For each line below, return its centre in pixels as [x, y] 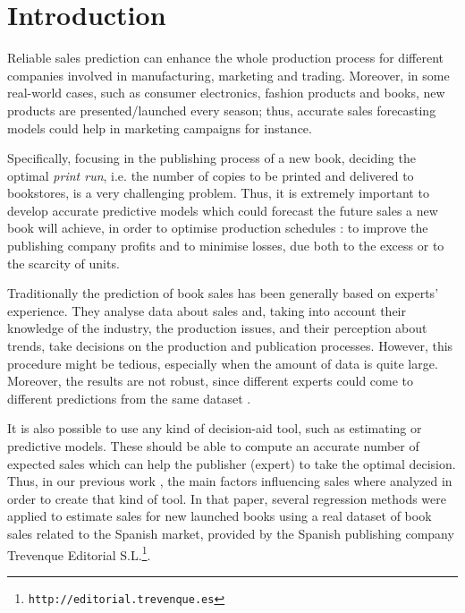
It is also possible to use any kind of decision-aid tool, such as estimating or [215, 428]
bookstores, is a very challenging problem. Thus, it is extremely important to [218, 193]
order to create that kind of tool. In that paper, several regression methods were [227, 498]
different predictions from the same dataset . [129, 398]
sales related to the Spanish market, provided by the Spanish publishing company [231, 533]
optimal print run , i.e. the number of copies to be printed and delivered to [211, 175]
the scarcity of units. [63, 263]
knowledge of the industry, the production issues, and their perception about [217, 328]
